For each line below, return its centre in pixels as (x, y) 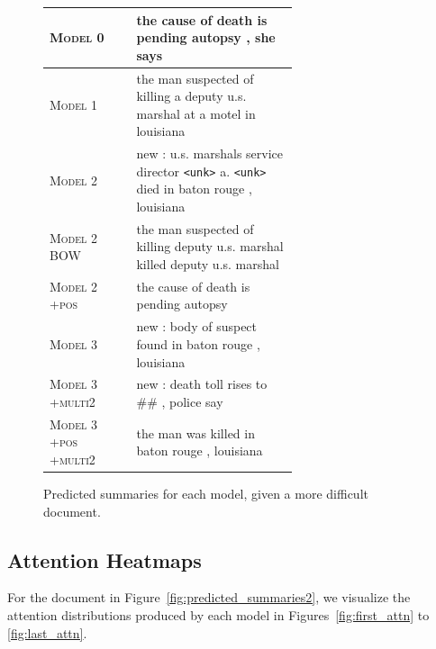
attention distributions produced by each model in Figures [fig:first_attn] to (218, 615)
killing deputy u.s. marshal (210, 246)
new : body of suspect (197, 326)
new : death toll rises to (202, 384)
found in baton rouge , (198, 343)
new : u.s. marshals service (209, 153)
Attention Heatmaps (104, 559)
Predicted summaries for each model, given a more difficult (206, 494)
